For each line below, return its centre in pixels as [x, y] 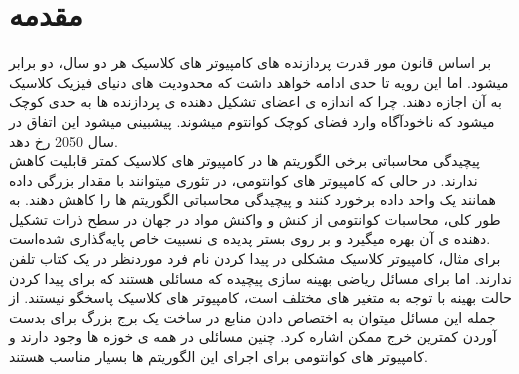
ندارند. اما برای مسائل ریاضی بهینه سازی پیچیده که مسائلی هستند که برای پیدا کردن [260, 277]
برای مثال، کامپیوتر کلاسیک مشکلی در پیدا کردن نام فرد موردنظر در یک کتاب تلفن [255, 258]
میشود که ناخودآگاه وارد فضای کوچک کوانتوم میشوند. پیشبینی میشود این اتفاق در [252, 120]
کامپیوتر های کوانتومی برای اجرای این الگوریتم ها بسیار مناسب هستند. [218, 356]
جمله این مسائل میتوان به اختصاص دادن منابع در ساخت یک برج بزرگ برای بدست [252, 316]
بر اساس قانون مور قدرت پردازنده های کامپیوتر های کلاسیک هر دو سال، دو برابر [250, 62]
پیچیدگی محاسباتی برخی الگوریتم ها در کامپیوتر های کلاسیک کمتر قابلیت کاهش [245, 160]
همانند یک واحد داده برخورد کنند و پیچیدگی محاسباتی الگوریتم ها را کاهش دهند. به [252, 199]
